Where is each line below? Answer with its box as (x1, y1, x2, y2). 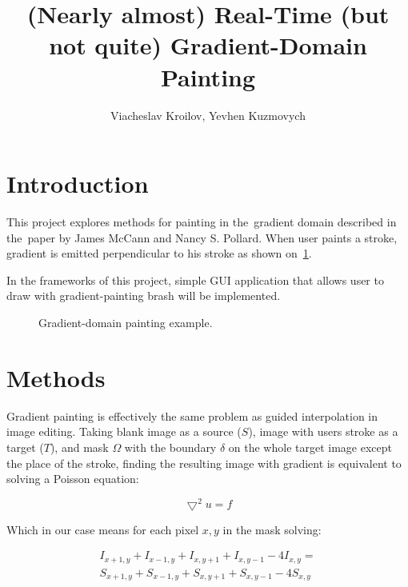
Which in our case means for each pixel (6, 521, 199, 537)
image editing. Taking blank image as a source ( (6, 423, 242, 440)
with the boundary (124, 438, 217, 455)
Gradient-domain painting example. (38, 314, 213, 330)
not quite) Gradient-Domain (49, 29, 367, 62)
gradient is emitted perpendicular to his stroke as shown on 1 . (6, 245, 312, 262)
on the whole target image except (228, 438, 392, 455)
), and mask (50, 438, 109, 455)
